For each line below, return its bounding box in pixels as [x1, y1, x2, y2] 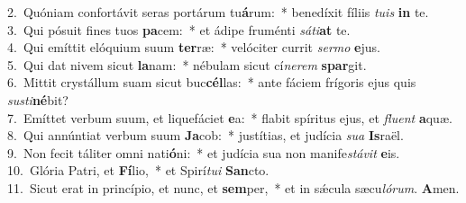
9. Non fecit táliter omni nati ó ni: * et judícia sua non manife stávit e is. [7, 143, 400, 162]
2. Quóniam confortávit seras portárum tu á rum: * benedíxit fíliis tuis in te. [7, 3, 429, 21]
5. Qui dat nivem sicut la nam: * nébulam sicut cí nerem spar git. [7, 55, 367, 74]
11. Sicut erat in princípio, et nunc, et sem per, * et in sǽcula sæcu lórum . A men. [7, 178, 460, 197]
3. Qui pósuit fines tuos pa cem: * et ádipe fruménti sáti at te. [7, 20, 351, 39]
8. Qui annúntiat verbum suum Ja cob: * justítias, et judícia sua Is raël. [7, 126, 404, 145]
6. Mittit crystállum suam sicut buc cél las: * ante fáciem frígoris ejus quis [7, 73, 416, 92]
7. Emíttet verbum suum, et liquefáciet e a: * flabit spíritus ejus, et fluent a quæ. [7, 108, 452, 127]
